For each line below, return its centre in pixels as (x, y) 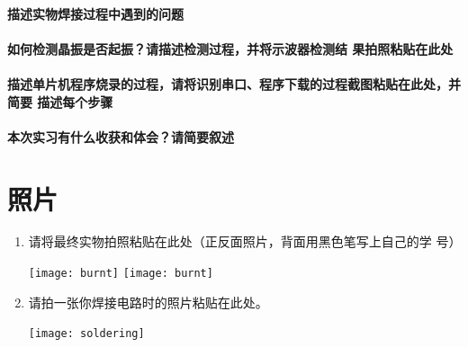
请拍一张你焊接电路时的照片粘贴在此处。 (148, 302)
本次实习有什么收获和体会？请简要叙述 (121, 136)
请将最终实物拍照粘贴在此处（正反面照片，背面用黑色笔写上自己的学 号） (245, 241)
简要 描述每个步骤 (60, 101)
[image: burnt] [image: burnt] (121, 274)
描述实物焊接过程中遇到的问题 (95, 13)
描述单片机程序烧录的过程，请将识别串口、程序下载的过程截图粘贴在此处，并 (234, 83)
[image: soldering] (86, 334)
